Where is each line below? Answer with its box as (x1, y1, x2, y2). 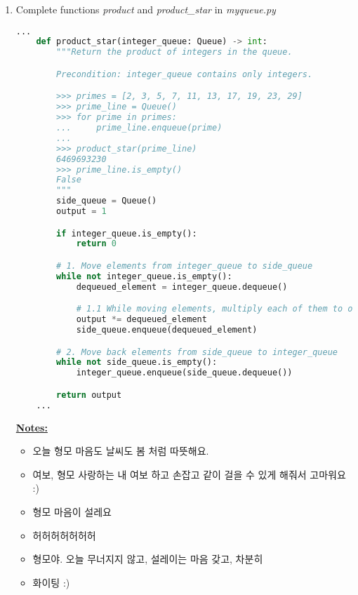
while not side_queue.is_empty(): (56, 357, 218, 368)
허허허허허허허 (32, 528, 96, 542)
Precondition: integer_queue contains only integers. (56, 69, 313, 79)
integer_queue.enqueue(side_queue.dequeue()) (76, 368, 293, 378)
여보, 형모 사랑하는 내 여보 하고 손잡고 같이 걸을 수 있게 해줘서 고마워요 (32, 467, 346, 481)
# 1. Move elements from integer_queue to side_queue (56, 260, 313, 271)
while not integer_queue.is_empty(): (56, 271, 232, 281)
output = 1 (56, 206, 107, 217)
